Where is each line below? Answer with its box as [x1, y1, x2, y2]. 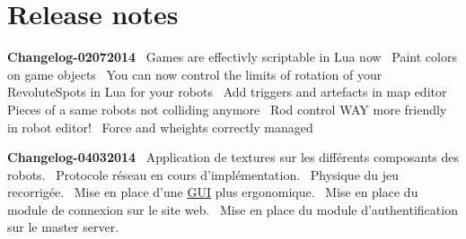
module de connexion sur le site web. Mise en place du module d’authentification [7, 200, 458, 218]
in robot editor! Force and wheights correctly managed [7, 117, 313, 136]
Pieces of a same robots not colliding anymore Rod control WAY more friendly [7, 99, 447, 118]
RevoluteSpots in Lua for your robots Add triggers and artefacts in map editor [7, 82, 447, 101]
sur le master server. [7, 218, 119, 236]
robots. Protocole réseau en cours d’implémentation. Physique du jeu [7, 165, 400, 184]
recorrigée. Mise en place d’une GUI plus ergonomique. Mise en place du [7, 183, 418, 201]
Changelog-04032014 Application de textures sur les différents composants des [7, 148, 460, 166]
